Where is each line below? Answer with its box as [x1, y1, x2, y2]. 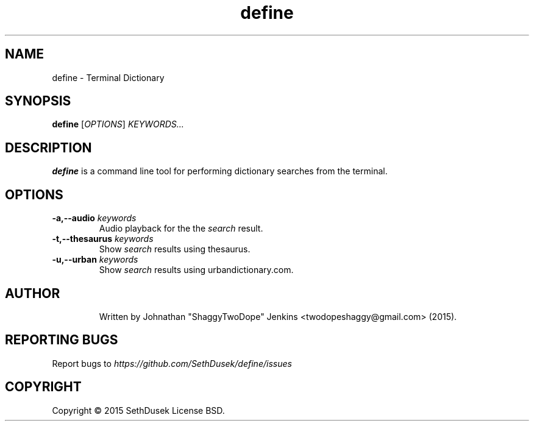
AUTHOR [5, 285, 60, 301]
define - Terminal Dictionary [52, 72, 165, 83]
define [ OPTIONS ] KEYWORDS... [52, 119, 184, 130]
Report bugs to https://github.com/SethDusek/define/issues [52, 358, 292, 369]
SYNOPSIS [5, 93, 71, 109]
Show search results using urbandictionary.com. [99, 264, 294, 275]
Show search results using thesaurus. [99, 244, 251, 255]
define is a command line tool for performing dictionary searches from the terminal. [52, 166, 388, 177]
